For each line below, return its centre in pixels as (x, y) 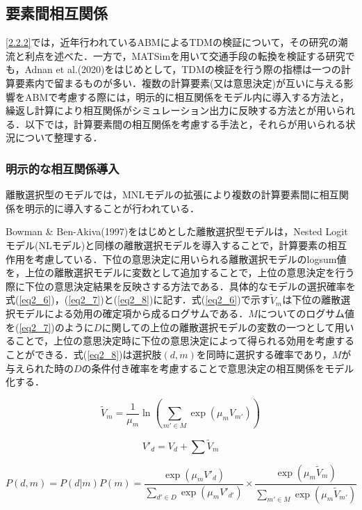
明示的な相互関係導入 (63, 168)
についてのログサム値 (306, 313)
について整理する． (59, 137)
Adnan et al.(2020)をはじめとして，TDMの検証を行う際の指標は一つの (183, 69)
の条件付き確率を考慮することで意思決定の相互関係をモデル (218, 368)
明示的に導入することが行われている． (112, 208)
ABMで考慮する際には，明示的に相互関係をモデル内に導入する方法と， (187, 96)
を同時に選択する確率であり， (264, 354)
